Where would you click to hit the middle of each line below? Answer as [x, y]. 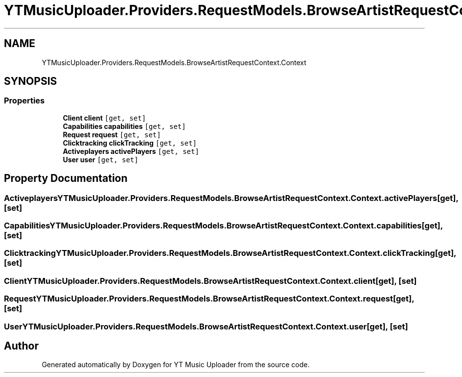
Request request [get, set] [112, 134]
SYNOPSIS [31, 81]
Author [21, 346]
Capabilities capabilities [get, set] [124, 126]
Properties [24, 101]
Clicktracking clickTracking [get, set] [130, 143]
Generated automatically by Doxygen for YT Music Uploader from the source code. [176, 365]
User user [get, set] [101, 159]
